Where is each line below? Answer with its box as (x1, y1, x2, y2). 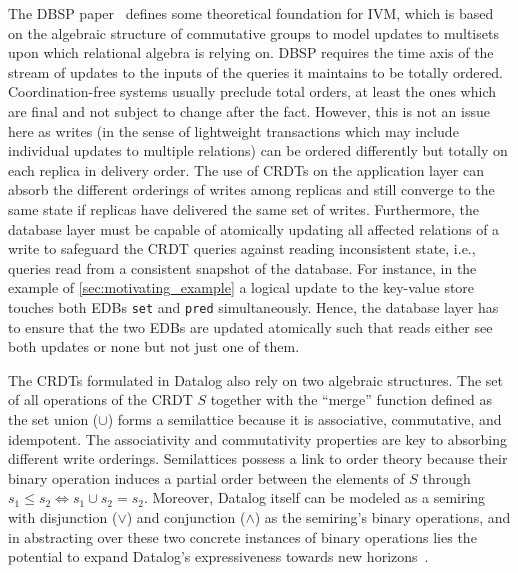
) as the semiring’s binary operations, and (254, 506, 511, 527)
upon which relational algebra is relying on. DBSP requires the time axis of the (8, 42, 494, 63)
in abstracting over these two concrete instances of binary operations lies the (8, 526, 477, 547)
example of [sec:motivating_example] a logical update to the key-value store (8, 277, 475, 298)
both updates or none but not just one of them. (8, 336, 300, 357)
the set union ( (8, 408, 99, 429)
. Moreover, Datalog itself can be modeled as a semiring (143, 487, 486, 508)
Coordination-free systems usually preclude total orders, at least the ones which (8, 81, 496, 102)
